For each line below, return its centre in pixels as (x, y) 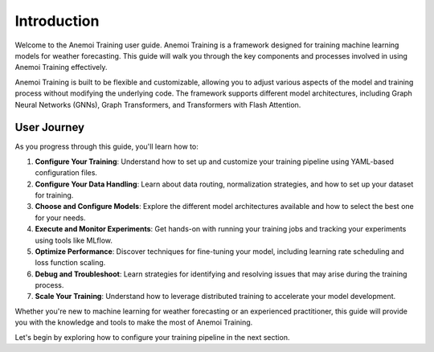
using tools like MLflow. (74, 240)
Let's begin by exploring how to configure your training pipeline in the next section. (152, 337)
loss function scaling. (70, 263)
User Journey (49, 127)
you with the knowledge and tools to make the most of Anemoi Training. (134, 322)
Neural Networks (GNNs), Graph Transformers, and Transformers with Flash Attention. (158, 104)
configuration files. (66, 173)
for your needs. (60, 218)
